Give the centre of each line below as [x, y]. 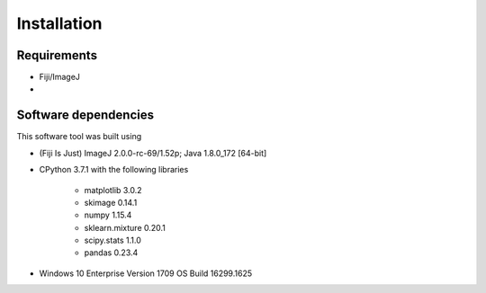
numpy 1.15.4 [108, 215]
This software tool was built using [79, 137]
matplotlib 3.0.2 [113, 190]
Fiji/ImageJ [60, 77]
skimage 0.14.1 [111, 202]
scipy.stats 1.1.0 [112, 240]
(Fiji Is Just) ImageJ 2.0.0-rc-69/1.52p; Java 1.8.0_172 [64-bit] [153, 153]
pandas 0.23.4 [111, 253]
